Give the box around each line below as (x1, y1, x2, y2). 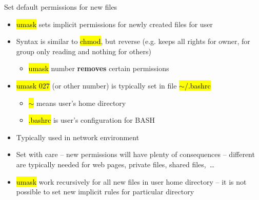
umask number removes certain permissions (28, 63, 169, 74)
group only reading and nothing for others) (16, 46, 151, 56)
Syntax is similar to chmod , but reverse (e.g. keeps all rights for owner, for (16, 36, 250, 47)
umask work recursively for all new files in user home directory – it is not (16, 176, 247, 187)
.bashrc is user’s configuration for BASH (28, 115, 155, 125)
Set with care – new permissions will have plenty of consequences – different (16, 149, 255, 160)
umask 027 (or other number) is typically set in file (16, 80, 177, 91)
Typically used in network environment (16, 131, 140, 142)
